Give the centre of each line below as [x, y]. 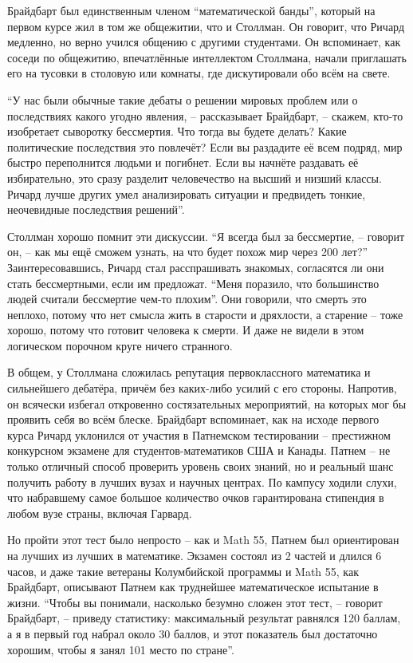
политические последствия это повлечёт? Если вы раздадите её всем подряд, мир [205, 146]
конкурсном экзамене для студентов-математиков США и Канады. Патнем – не [199, 450]
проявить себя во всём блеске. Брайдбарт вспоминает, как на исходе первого [193, 419]
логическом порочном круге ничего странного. [120, 345]
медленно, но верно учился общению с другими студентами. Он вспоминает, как [204, 42]
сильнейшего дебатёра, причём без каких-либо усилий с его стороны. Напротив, [202, 388]
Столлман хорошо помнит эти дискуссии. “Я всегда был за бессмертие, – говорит [206, 236]
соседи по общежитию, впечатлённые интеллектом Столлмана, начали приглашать [207, 57]
